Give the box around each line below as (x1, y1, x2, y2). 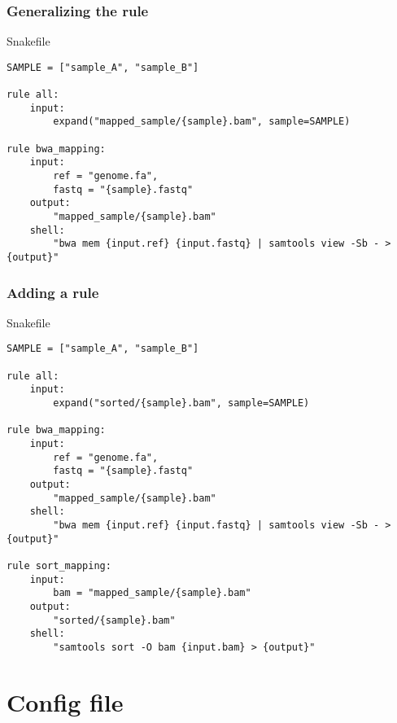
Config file (7, 685, 124, 718)
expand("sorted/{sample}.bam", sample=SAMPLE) (53, 397, 310, 410)
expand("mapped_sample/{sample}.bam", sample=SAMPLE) (53, 116, 351, 128)
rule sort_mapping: (7, 559, 111, 572)
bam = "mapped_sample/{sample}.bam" (53, 587, 251, 599)
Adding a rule (7, 282, 99, 302)
